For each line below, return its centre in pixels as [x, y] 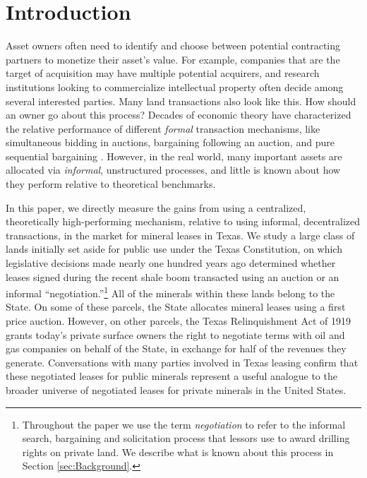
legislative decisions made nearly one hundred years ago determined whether [171, 263]
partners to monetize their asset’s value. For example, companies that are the [173, 59]
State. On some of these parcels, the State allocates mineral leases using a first [176, 307]
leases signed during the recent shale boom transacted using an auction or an [173, 276]
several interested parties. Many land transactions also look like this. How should [181, 101]
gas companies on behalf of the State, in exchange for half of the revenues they [176, 348]
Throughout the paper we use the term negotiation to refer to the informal [184, 424]
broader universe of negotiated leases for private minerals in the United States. [176, 390]
